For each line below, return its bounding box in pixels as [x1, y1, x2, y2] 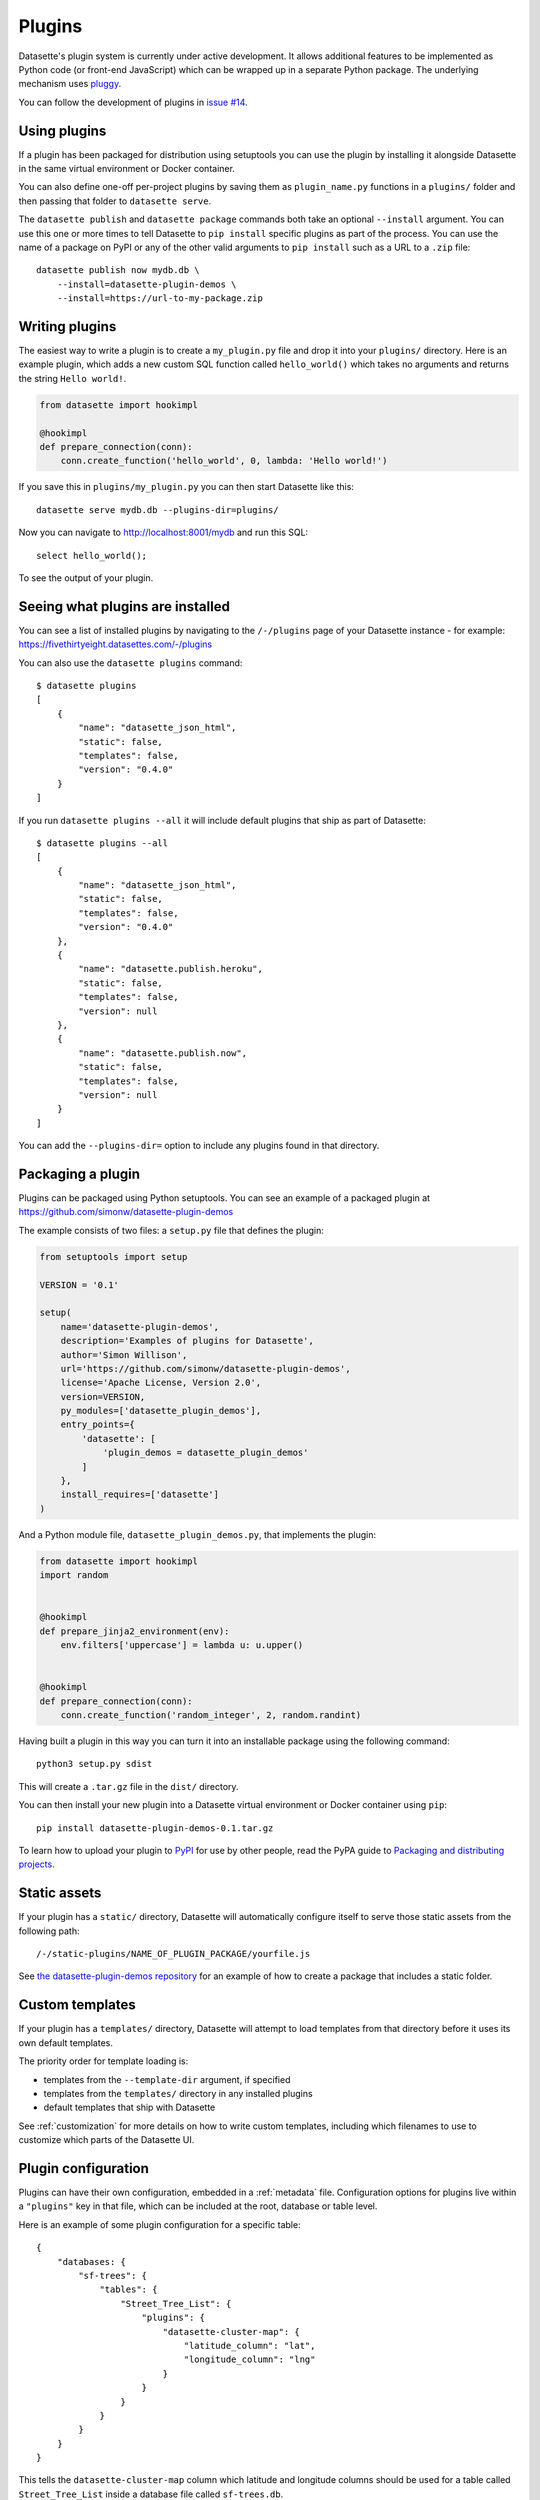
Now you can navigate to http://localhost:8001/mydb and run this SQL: [18, 526, 309, 539]
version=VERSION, [60, 1391, 146, 1402]
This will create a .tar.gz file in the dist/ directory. [18, 1780, 239, 1792]
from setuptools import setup [39, 1251, 188, 1262]
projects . [18, 1858, 55, 1870]
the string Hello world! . [18, 372, 127, 384]
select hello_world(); [36, 550, 148, 561]
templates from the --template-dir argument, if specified [43, 2073, 291, 2085]
